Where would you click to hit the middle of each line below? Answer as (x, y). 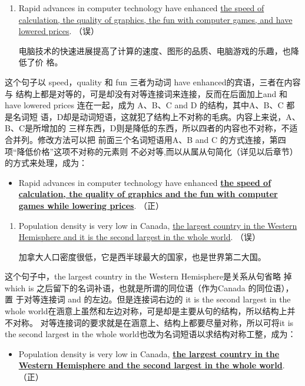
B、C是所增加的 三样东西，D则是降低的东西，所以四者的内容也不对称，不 (147, 128)
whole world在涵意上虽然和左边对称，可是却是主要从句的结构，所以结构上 (146, 311)
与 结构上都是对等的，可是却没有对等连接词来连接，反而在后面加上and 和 (146, 93)
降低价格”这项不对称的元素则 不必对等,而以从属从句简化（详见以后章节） (157, 151)
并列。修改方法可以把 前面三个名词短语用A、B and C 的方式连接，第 (145, 139)
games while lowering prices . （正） (91, 205)
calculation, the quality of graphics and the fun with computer (148, 194)
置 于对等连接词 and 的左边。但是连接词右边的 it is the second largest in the (148, 299)
